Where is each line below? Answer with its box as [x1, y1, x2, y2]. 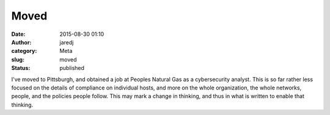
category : [11, 47, 37, 55]
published [59, 64, 85, 72]
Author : [11, 38, 32, 46]
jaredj [59, 38, 74, 46]
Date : [11, 30, 26, 38]
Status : [11, 64, 31, 72]
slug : [11, 55, 24, 63]
